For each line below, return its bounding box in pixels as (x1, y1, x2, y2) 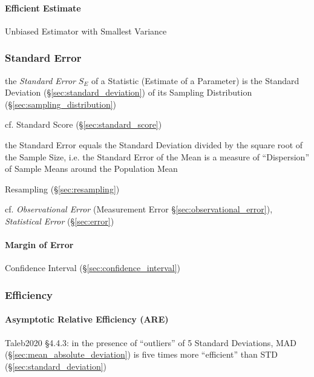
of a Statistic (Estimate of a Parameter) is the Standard (91, 74, 299, 87)
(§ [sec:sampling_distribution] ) (5, 97, 117, 110)
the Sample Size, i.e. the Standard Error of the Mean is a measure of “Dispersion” (5, 150, 309, 163)
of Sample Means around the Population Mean (5, 162, 178, 175)
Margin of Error (5, 238, 74, 251)
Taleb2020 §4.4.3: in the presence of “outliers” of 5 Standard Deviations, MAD (5, 336, 296, 349)
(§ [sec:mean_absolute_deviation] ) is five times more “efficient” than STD (5, 348, 278, 361)
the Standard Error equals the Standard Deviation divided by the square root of (5, 138, 303, 151)
